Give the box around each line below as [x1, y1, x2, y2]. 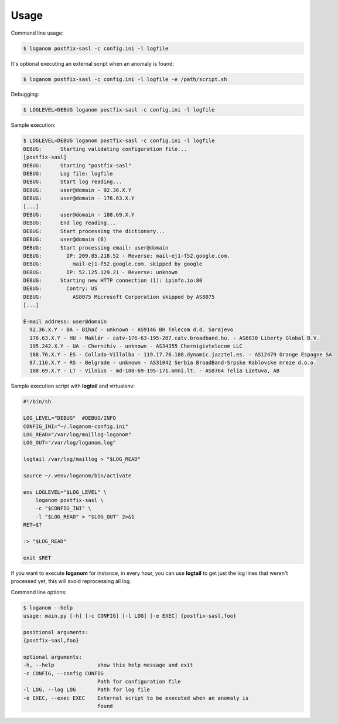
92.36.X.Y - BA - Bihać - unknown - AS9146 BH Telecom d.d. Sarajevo [29, 326, 234, 333]
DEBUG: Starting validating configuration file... [23, 146, 187, 152]
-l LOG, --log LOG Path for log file [23, 686, 151, 693]
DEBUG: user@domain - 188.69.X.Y [23, 211, 135, 218]
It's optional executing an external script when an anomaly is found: [11, 60, 175, 67]
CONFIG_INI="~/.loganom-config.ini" [23, 423, 129, 430]
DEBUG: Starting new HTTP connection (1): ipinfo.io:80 [23, 277, 203, 284]
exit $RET [23, 554, 52, 561]
